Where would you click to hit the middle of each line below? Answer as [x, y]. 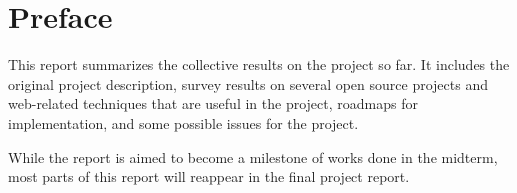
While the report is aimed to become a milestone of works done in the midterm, [253, 156]
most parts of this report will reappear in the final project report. [209, 176]
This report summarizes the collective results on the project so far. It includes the [259, 64]
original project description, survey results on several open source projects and [248, 83]
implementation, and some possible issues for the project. [183, 122]
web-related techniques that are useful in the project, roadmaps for [213, 103]
